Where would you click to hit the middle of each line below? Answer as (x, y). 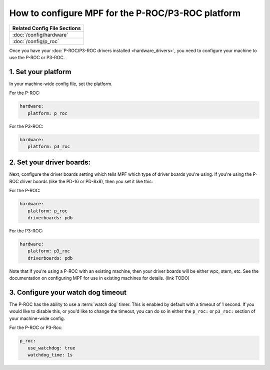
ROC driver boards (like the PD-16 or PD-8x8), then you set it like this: (81, 181)
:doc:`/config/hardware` (40, 35)
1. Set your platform (40, 72)
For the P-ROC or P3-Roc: (36, 327)
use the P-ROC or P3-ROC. (37, 57)
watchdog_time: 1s (50, 355)
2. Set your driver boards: (50, 162)
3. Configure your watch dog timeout (68, 292)
